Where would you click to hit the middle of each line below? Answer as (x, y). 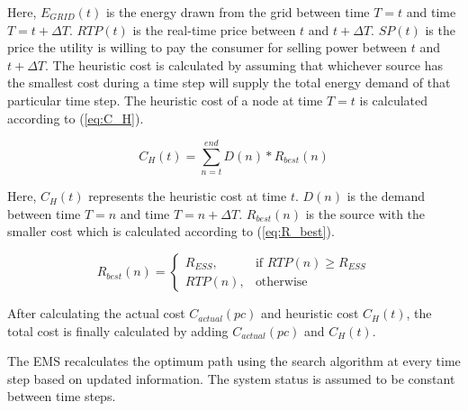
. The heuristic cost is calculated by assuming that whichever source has (244, 64)
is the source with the (365, 213)
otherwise (281, 282)
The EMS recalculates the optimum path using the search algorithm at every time (234, 361)
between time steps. (62, 396)
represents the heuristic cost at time (188, 196)
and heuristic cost (310, 313)
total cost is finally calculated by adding (118, 330)
